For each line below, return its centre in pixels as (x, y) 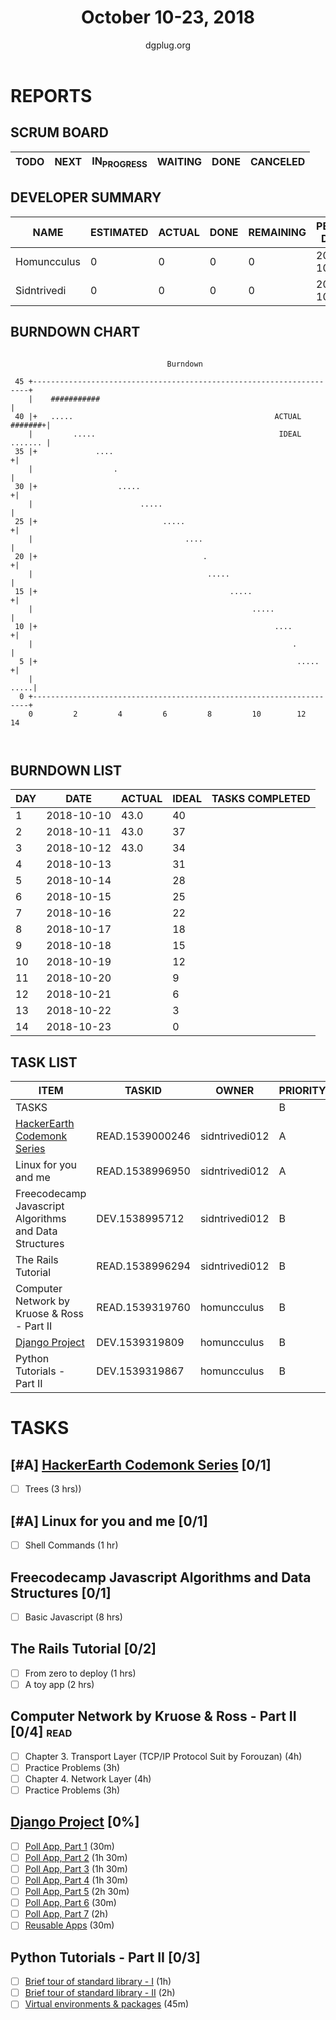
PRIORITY (302, 1091)
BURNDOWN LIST (66, 770)
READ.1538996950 (143, 1171)
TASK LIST (44, 1062)
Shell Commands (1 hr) (71, 1545)
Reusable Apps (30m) (69, 1925)
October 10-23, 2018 (168, 17)
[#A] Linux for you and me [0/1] (109, 1521)
